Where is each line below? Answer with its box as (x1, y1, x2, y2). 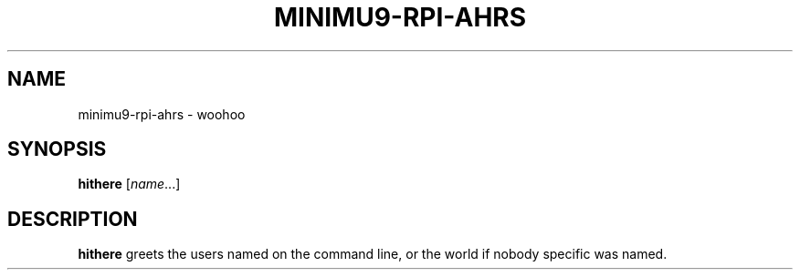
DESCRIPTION (7, 207, 138, 231)
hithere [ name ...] (78, 176, 181, 192)
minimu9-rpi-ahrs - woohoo (78, 106, 246, 122)
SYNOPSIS (7, 138, 107, 161)
